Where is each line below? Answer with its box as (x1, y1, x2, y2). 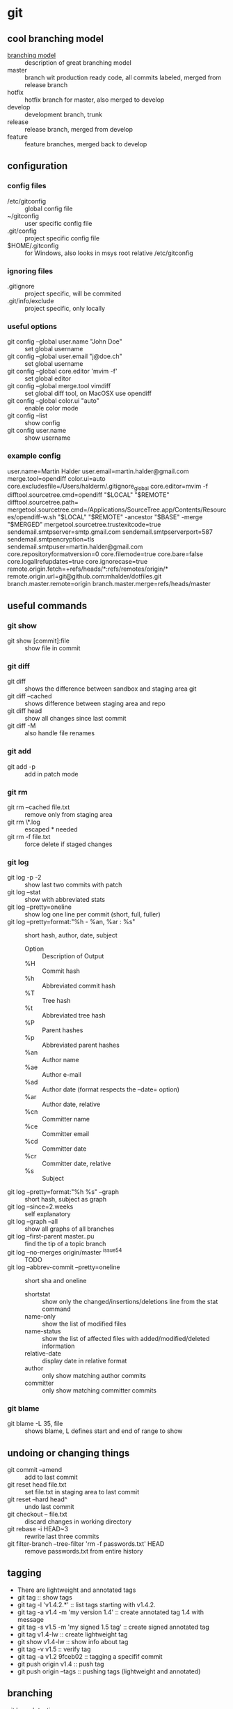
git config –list (7, 411, 48, 420)
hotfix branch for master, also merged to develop (24, 95, 165, 104)
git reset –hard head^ (7, 1495, 68, 1503)
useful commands (7, 599, 88, 611)
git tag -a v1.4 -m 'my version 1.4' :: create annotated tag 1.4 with (17, 1608, 204, 1616)
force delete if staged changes (24, 840, 113, 848)
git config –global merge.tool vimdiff (7, 382, 111, 390)
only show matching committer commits (42, 1386, 157, 1395)
